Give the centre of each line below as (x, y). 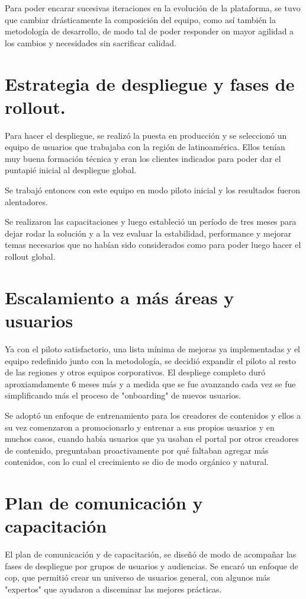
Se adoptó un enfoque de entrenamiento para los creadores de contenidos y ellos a (153, 415)
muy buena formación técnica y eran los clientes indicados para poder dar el (143, 158)
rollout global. (30, 257)
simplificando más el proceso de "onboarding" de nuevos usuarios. (123, 395)
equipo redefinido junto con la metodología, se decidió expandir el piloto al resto (150, 360)
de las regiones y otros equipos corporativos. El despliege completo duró (135, 372)
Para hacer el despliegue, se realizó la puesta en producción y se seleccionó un (146, 135)
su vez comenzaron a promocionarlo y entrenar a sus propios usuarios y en (140, 427)
